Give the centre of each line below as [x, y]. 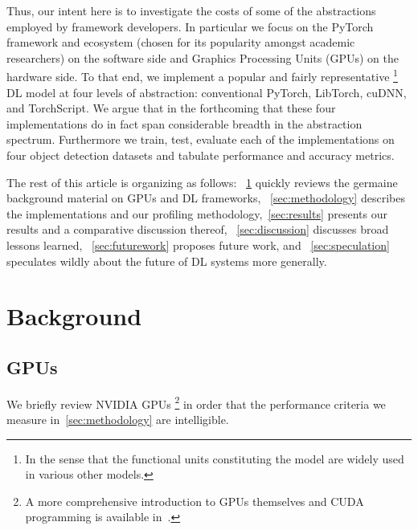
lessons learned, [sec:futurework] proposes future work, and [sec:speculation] [198, 245]
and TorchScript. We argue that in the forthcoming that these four [171, 108]
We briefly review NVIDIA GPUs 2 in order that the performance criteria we [196, 402]
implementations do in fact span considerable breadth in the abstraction [184, 123]
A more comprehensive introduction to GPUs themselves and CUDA [195, 501]
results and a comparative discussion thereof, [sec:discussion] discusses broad [198, 229]
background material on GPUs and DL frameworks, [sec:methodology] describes [206, 198]
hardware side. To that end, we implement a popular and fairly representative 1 [202, 75]
